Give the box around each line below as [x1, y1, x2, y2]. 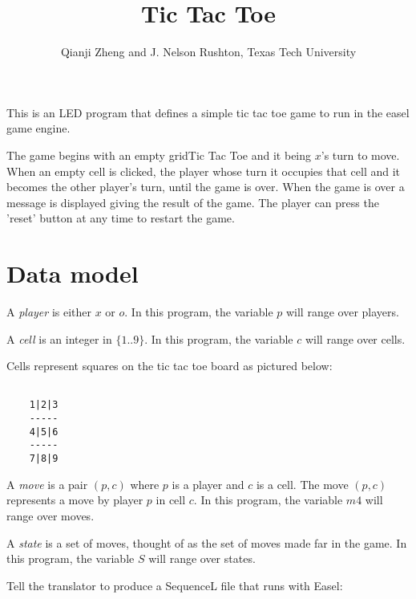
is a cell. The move [256, 475, 349, 492]
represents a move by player [6, 491, 143, 508]
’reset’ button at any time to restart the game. [6, 210, 235, 226]
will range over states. [148, 550, 256, 567]
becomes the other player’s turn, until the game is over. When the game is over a [6, 178, 405, 195]
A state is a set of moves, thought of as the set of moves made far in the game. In [6, 534, 407, 551]
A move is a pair [6, 475, 88, 492]
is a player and [172, 475, 244, 492]
